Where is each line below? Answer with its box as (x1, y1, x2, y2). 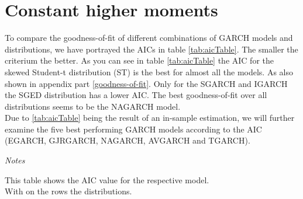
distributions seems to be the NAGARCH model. (5, 100, 181, 112)
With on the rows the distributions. (5, 185, 132, 197)
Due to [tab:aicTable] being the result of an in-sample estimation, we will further (5, 111, 295, 124)
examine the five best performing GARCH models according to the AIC (5, 123, 262, 135)
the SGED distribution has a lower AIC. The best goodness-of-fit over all (5, 89, 267, 101)
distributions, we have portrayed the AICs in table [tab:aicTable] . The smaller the (5, 43, 298, 55)
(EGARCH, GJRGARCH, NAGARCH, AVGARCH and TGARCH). (5, 134, 250, 146)
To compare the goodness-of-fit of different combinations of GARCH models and (5, 32, 293, 44)
